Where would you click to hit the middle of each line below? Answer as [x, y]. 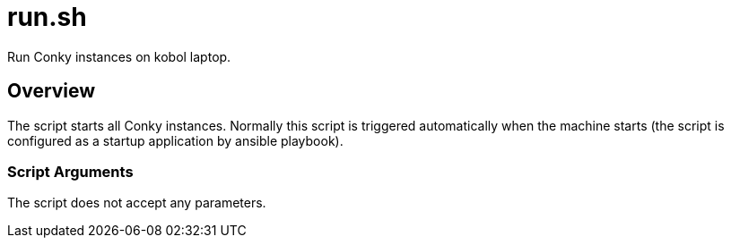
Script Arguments [70, 171]
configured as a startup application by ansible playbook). [175, 140]
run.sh [47, 17]
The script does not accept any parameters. [137, 203]
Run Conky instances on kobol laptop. [119, 56]
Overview [52, 91]
